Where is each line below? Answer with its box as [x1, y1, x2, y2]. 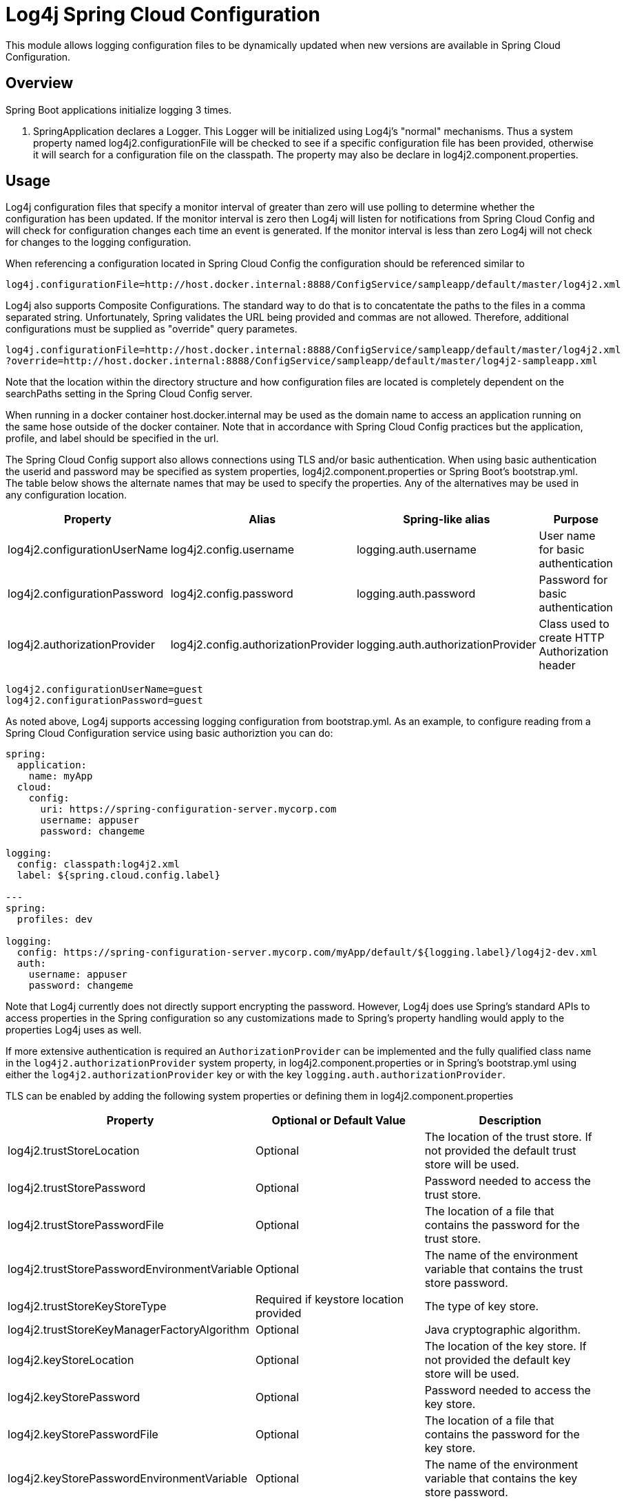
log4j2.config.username [170, 543, 295, 557]
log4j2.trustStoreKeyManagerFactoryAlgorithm [8, 1323, 249, 1337]
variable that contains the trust [424, 1262, 583, 1277]
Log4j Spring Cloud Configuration [6, 3, 321, 26]
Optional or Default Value [271, 1113, 406, 1128]
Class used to [539, 617, 609, 631]
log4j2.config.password [170, 587, 293, 601]
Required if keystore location [255, 1292, 404, 1307]
